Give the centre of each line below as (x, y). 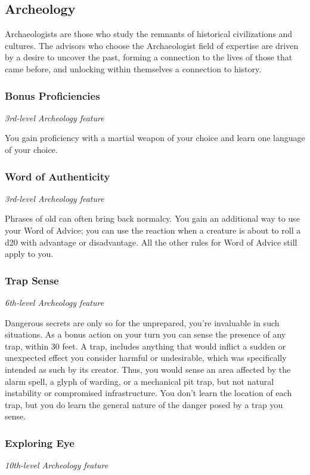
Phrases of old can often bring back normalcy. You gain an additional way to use (152, 218)
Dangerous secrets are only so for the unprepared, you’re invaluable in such (142, 322)
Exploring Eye (40, 442)
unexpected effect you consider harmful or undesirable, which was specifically (146, 358)
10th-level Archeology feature (57, 465)
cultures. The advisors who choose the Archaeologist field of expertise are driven (152, 45)
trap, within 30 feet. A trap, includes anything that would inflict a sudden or (145, 346)
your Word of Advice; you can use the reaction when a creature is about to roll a (153, 230)
